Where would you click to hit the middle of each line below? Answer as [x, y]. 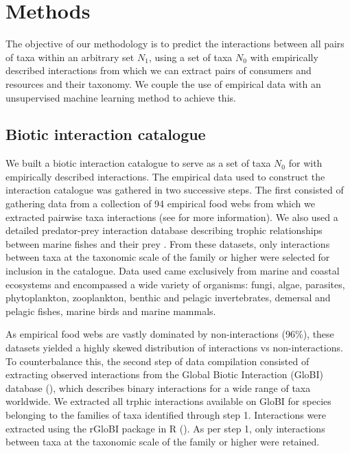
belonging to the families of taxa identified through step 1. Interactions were [166, 414]
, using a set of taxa [190, 57]
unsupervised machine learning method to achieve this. [121, 97]
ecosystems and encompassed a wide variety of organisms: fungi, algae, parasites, [175, 284]
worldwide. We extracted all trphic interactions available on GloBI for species [168, 401]
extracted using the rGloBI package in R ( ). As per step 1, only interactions [165, 428]
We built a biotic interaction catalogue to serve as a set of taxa [138, 163]
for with [305, 163]
